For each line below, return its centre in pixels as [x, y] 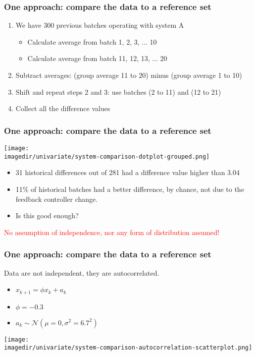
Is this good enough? [47, 215]
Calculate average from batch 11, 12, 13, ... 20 [97, 58]
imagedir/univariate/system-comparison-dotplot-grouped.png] [107, 156]
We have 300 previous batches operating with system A [100, 25]
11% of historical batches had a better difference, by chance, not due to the [130, 189]
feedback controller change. [57, 199]
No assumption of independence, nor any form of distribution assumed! [112, 232]
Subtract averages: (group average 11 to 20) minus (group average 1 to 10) [129, 75]
